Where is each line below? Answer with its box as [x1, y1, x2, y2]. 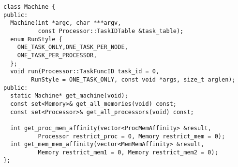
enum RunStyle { [10, 35, 62, 43]
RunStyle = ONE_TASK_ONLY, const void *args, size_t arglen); [31, 76, 236, 83]
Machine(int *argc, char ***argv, [10, 19, 121, 27]
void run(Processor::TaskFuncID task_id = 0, [10, 68, 160, 75]
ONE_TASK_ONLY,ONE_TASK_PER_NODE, [17, 44, 128, 51]
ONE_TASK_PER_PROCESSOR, [17, 51, 97, 59]
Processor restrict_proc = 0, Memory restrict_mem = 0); [38, 133, 225, 140]
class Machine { [3, 3, 56, 10]
